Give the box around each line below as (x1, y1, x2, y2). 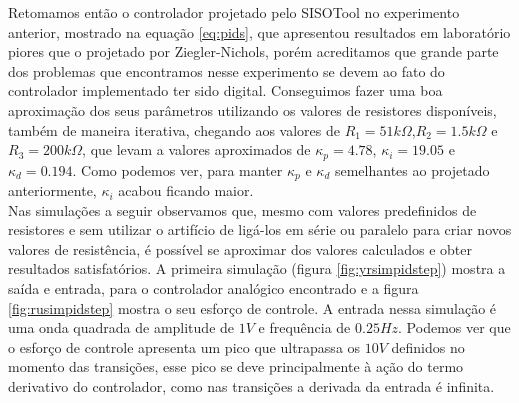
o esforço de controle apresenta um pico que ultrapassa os (8, 336, 361, 357)
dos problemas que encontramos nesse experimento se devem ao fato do (8, 60, 445, 81)
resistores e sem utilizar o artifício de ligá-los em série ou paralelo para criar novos (8, 219, 512, 240)
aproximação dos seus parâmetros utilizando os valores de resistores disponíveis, (8, 99, 497, 120)
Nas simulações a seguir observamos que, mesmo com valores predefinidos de (8, 199, 477, 220)
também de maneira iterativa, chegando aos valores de (8, 119, 340, 140)
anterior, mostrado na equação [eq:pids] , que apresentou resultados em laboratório (8, 21, 511, 42)
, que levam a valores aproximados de (82, 139, 311, 160)
